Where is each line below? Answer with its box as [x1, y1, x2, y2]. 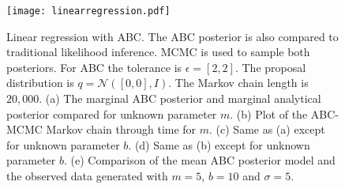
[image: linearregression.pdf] [6, 6, 171, 17]
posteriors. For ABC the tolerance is [6, 59, 182, 75]
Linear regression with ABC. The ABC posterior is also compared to [6, 28, 339, 44]
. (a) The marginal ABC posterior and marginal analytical [39, 90, 321, 107]
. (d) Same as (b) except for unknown [128, 136, 310, 153]
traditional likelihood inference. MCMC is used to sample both [6, 43, 310, 60]
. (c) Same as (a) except [209, 121, 325, 138]
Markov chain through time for [46, 121, 197, 138]
